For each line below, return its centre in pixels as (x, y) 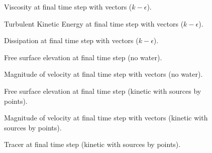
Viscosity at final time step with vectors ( (68, 7)
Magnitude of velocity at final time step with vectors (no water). (103, 74)
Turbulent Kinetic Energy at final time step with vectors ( (94, 23)
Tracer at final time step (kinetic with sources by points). (92, 144)
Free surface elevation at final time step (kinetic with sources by (103, 91)
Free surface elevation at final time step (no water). (83, 57)
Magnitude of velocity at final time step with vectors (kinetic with (106, 118)
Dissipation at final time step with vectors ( (71, 40)
